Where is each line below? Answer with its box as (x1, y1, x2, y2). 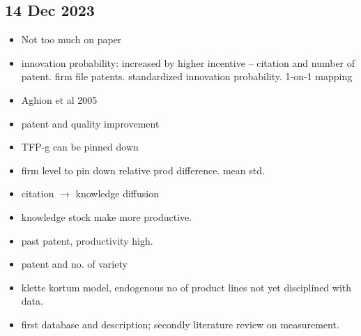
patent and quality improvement (21, 116, 160, 130)
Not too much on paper (21, 32, 122, 47)
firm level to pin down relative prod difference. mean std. (21, 162, 265, 177)
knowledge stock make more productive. (21, 209, 192, 224)
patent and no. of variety (21, 257, 128, 271)
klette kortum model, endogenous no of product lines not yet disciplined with (21, 280, 352, 294)
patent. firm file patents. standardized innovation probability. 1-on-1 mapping (21, 69, 353, 84)
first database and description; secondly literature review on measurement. (21, 316, 339, 331)
